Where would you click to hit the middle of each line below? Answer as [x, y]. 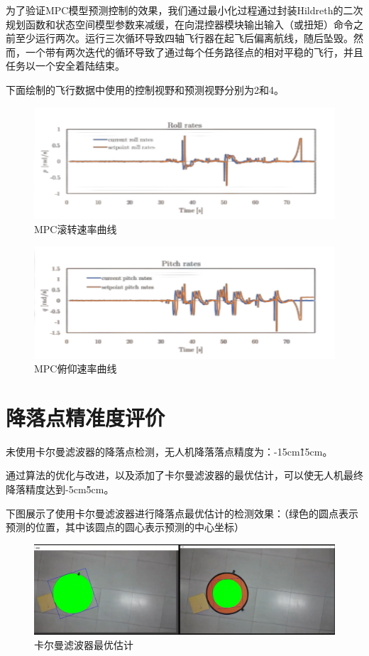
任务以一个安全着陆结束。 [65, 66]
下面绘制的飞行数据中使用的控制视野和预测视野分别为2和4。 [145, 89]
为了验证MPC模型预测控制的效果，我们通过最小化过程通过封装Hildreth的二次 [184, 10]
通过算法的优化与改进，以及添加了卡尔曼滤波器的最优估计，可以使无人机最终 [184, 475]
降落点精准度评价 [86, 417]
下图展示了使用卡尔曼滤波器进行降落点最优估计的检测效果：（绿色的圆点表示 [182, 513]
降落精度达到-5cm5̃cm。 [60, 489]
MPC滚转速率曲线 [76, 229]
